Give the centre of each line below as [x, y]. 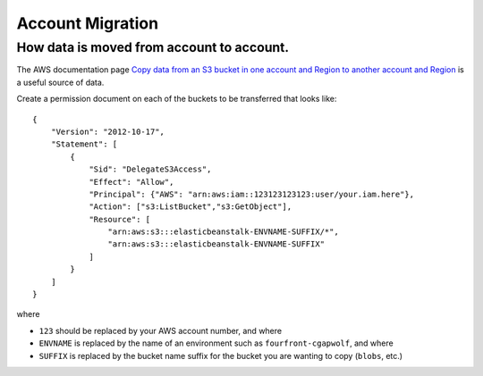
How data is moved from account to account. [153, 47]
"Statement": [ [84, 144]
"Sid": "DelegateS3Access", [150, 169]
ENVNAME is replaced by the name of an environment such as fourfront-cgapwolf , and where [216, 343]
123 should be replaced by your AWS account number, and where [160, 330]
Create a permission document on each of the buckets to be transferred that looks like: [177, 99]
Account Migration [88, 23]
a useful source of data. [60, 82]
